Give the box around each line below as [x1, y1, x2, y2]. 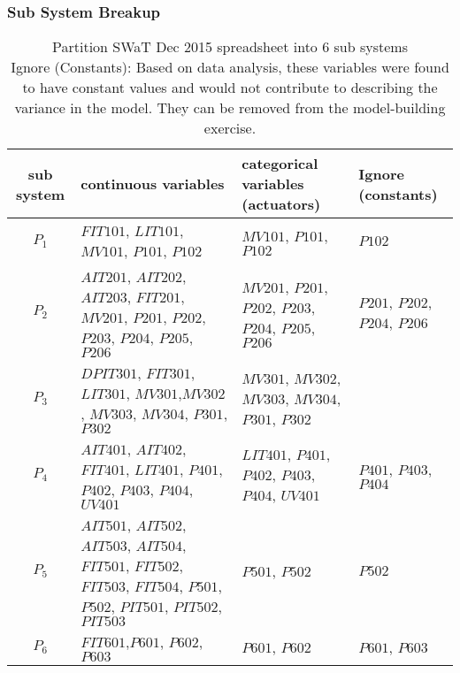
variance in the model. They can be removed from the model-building [14, 97, 446, 119]
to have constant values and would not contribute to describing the [22, 77, 438, 98]
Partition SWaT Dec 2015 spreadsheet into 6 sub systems [52, 36, 408, 57]
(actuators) [241, 194, 321, 215]
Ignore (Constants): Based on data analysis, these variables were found [11, 57, 449, 78]
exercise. [203, 118, 257, 139]
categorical [241, 153, 318, 174]
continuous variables [80, 173, 225, 195]
